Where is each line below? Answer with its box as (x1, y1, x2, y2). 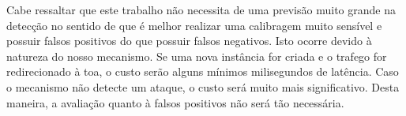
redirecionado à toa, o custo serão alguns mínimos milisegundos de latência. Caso (6, 63, 399, 80)
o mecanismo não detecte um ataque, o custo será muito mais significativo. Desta (6, 78, 400, 95)
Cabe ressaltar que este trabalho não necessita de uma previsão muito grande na (6, 2, 396, 17)
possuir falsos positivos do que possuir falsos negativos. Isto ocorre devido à (6, 32, 372, 49)
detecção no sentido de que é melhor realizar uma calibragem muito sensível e (6, 17, 382, 33)
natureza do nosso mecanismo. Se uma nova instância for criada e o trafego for (6, 47, 387, 64)
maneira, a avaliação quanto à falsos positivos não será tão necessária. (6, 94, 344, 110)
